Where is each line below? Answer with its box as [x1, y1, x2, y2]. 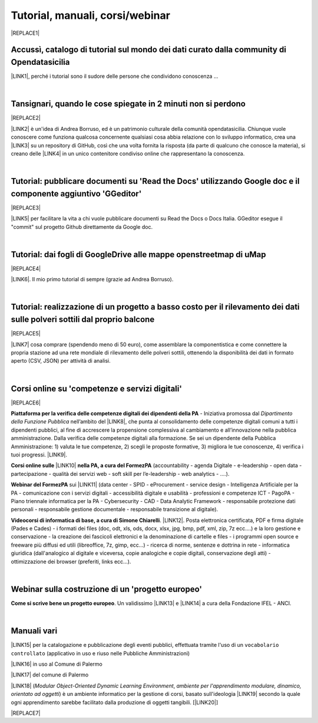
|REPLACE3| [11, 204, 41, 211]
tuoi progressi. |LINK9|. [11, 451, 68, 458]
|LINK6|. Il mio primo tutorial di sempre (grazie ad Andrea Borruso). [11, 276, 174, 283]
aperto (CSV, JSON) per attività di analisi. [11, 357, 111, 364]
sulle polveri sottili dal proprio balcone [11, 314, 155, 324]
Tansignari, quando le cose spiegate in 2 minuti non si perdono [11, 99, 246, 109]
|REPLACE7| [11, 709, 41, 717]
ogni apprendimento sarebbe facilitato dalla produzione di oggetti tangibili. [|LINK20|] [11, 699, 218, 706]
